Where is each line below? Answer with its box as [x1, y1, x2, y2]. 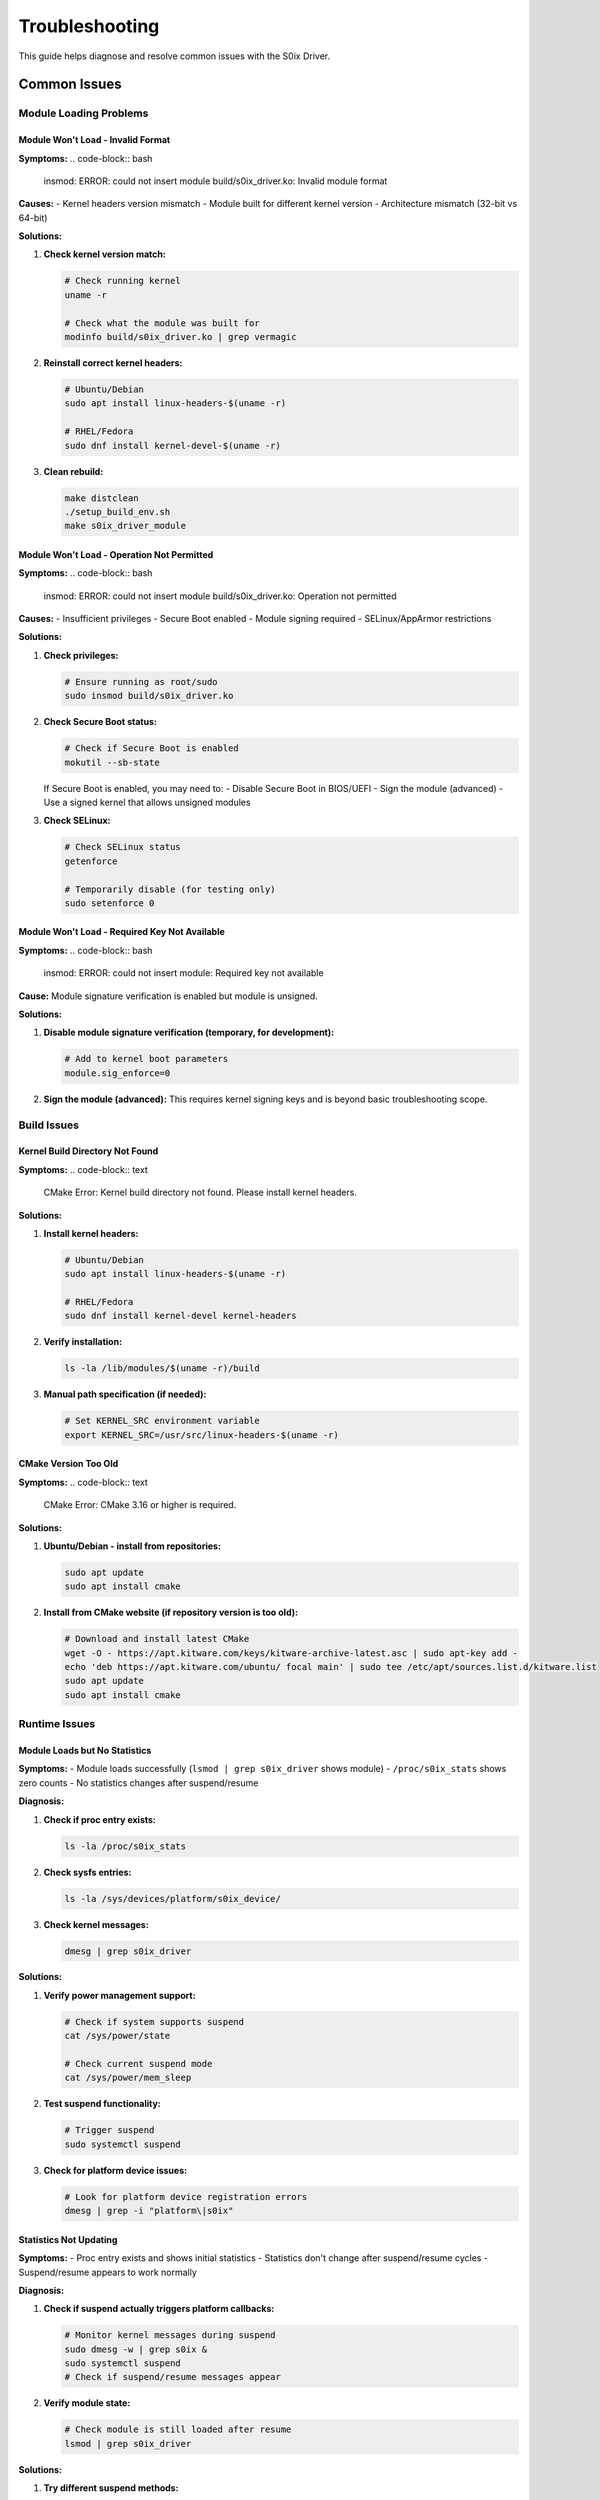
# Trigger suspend [64, 2125, 155, 2136]
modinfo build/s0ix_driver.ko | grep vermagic [64, 331, 297, 343]
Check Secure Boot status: [43, 716, 157, 728]
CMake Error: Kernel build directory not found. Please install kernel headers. [43, 1186, 357, 1199]
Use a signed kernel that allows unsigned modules [43, 796, 251, 808]
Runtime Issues [18, 1717, 96, 1731]
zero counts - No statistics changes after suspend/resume [18, 1776, 259, 1789]
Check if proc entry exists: [43, 1813, 157, 1825]
